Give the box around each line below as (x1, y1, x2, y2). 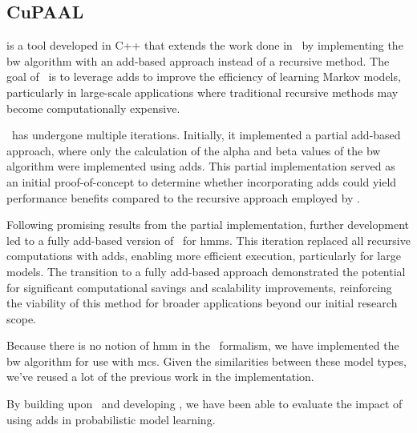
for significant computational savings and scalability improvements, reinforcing (6, 279, 392, 295)
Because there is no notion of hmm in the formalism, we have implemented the (6, 337, 399, 354)
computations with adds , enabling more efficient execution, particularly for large (6, 247, 401, 264)
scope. (6, 310, 37, 327)
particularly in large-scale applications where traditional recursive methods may (6, 83, 399, 100)
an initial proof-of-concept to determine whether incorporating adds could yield (6, 173, 397, 190)
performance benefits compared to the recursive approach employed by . (6, 189, 360, 206)
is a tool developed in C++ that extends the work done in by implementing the (6, 37, 403, 54)
